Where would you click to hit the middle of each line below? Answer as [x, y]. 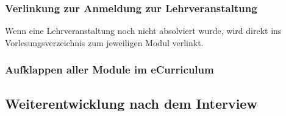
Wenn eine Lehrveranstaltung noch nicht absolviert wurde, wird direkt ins [143, 31]
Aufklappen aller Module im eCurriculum [109, 70]
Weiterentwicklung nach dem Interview [131, 103]
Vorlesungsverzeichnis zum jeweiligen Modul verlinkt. [104, 42]
